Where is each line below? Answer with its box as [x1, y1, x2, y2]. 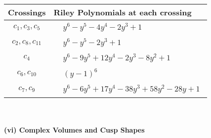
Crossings [8, 6, 46, 18]
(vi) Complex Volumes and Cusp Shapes [4, 124, 145, 135]
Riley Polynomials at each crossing [53, 6, 192, 18]
